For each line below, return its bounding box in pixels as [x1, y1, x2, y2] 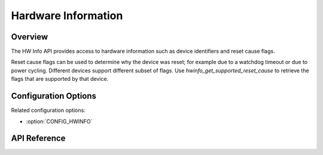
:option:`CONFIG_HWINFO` [26, 117, 93, 125]
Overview [11, 32, 48, 42]
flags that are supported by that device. [11, 75, 109, 83]
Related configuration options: [11, 107, 86, 114]
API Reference [11, 133, 66, 144]
